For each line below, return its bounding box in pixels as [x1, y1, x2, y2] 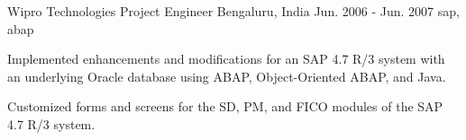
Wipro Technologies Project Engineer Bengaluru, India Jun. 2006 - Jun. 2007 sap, [7, 2, 460, 20]
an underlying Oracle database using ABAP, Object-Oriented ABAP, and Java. [7, 66, 446, 85]
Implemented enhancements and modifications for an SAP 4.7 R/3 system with [7, 49, 445, 68]
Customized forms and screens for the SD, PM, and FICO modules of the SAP [7, 97, 443, 116]
